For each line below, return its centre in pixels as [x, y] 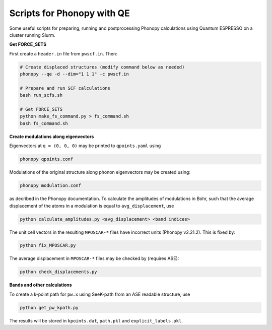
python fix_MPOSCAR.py [48, 245]
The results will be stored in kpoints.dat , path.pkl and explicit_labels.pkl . [96, 320]
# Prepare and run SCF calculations [65, 88]
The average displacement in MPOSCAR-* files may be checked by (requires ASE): [94, 258]
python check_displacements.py [59, 272]
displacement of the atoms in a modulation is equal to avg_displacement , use [92, 206]
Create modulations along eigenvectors [52, 137]
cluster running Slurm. [32, 35]
